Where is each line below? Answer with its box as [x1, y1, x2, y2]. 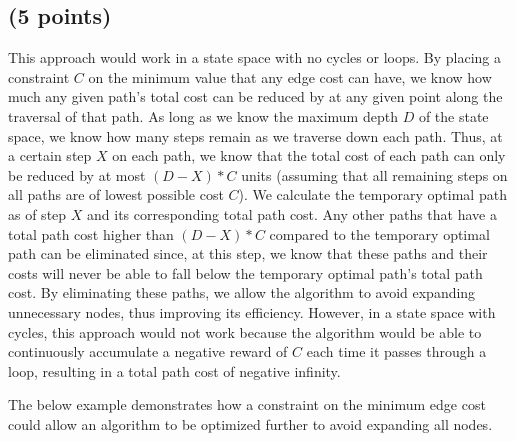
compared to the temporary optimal [269, 223, 490, 244]
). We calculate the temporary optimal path [238, 184, 507, 205]
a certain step [8, 145, 92, 166]
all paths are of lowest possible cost [8, 184, 224, 205]
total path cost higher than [8, 223, 174, 244]
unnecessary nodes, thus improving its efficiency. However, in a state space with [8, 301, 496, 322]
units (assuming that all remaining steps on [241, 164, 508, 185]
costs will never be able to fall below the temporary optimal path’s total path [8, 262, 483, 283]
